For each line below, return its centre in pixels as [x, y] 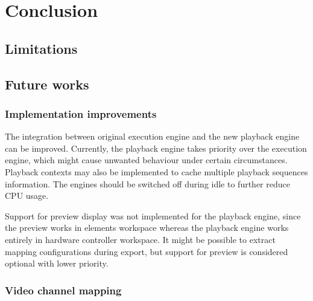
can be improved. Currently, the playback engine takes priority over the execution [156, 148]
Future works [47, 84]
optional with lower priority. [57, 263]
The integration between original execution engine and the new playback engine [152, 136]
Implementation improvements [81, 113]
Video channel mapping [63, 290]
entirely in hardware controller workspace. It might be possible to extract [140, 239]
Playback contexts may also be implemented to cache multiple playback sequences [156, 171]
